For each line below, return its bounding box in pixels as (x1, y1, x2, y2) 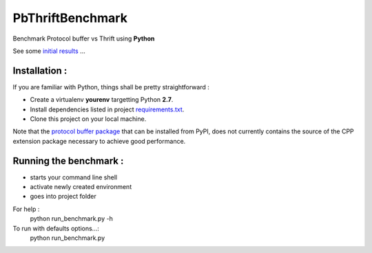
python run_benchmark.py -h (30, 214, 113, 223)
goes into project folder (30, 192, 96, 201)
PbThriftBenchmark (12, 10, 127, 25)
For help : (12, 205, 40, 213)
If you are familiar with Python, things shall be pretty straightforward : (12, 82, 209, 91)
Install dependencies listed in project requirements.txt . (30, 105, 185, 113)
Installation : (12, 65, 68, 76)
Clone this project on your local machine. (30, 115, 147, 123)
